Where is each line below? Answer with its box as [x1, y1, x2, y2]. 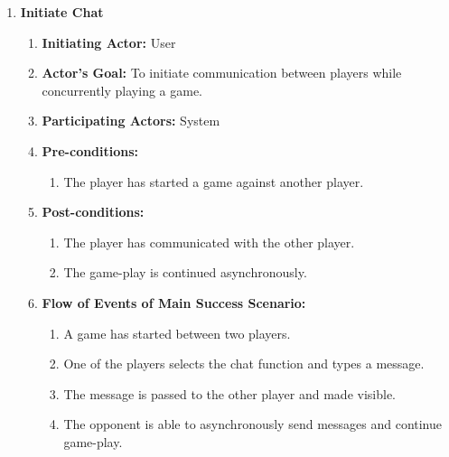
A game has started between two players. [63, 323, 291, 342]
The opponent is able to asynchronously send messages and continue [63, 415, 443, 434]
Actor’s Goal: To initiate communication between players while [42, 63, 402, 82]
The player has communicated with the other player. [63, 232, 355, 251]
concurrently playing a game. [42, 80, 203, 99]
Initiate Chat [20, 3, 104, 21]
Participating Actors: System [42, 111, 220, 130]
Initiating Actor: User [42, 33, 176, 51]
